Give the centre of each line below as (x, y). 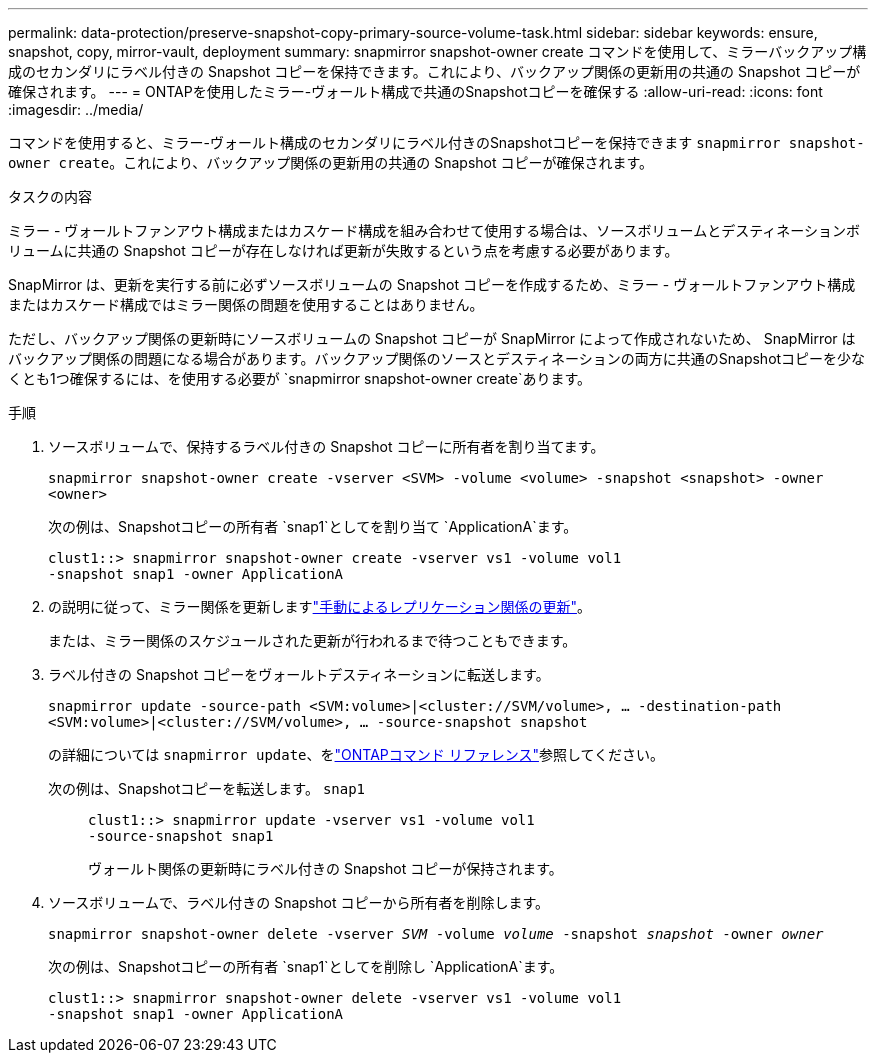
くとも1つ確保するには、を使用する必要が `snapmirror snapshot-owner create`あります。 (300, 378)
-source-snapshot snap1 (181, 836)
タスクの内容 (50, 196)
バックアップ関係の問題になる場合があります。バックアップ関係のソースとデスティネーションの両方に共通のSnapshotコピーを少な (437, 358)
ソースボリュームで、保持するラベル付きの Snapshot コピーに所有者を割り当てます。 (326, 446)
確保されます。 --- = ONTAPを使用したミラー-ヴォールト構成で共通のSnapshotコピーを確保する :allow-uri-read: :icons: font (415, 91)
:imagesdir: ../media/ (76, 109)
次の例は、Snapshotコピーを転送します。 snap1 (207, 788)
